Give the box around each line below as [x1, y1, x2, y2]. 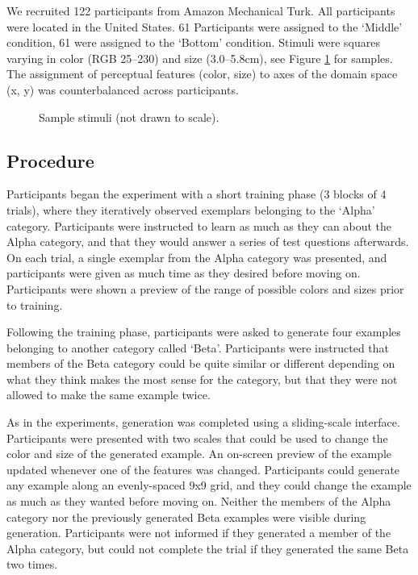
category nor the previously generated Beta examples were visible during [6, 508, 366, 525]
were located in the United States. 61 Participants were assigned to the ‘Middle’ [6, 18, 403, 35]
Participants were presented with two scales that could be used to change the [6, 429, 388, 446]
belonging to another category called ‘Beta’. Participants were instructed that [6, 339, 390, 356]
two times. [6, 556, 58, 573]
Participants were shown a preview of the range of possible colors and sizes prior [6, 280, 404, 297]
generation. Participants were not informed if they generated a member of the [6, 524, 391, 541]
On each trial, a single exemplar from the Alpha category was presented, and [6, 248, 387, 265]
